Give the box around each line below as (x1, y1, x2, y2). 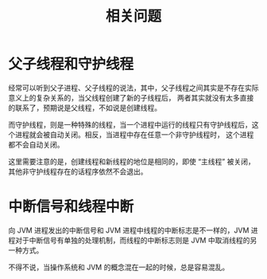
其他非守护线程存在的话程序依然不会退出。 (8, 167, 148, 176)
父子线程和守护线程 (8, 55, 134, 73)
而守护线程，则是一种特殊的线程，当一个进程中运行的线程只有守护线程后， (8, 120, 252, 129)
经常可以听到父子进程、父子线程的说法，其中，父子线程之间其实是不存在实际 (8, 83, 259, 92)
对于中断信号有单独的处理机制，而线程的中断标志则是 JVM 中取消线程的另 (14, 235, 257, 245)
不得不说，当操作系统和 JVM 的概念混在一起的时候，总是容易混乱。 (8, 262, 230, 272)
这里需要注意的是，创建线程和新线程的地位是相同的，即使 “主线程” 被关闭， (8, 156, 256, 166)
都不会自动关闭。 (8, 139, 64, 149)
